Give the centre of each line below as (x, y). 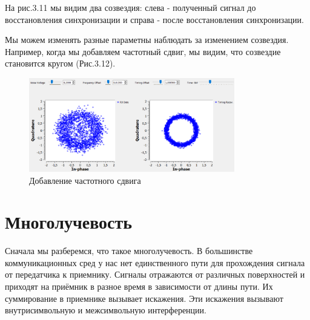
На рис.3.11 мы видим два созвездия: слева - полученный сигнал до (130, 7)
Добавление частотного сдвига (85, 180)
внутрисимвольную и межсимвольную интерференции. (106, 310)
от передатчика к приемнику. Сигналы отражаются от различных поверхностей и (155, 274)
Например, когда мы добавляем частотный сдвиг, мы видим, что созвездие (143, 51)
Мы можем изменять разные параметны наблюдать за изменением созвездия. (147, 40)
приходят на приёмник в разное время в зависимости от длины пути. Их (139, 286)
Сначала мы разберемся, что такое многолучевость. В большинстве (129, 251)
